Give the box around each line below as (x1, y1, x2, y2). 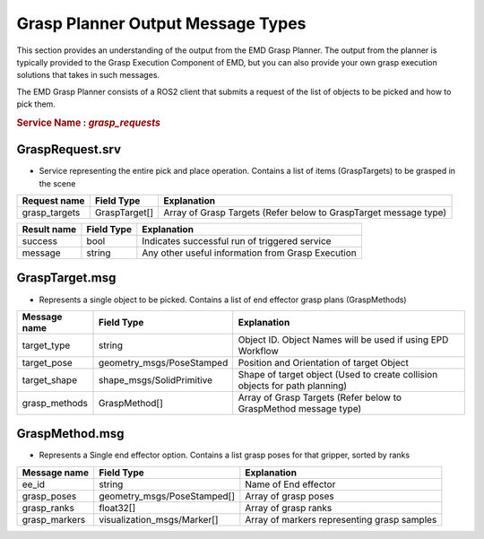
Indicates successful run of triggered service (142, 235, 332, 248)
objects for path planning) (238, 379, 348, 392)
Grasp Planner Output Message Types (16, 13, 307, 33)
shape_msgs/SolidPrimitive (99, 373, 213, 386)
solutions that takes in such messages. (16, 70, 160, 81)
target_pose (22, 356, 73, 369)
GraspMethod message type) (238, 402, 362, 414)
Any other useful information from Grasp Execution (142, 247, 358, 259)
